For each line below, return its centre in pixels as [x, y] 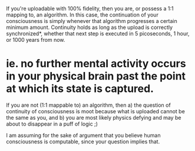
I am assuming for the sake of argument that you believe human [83, 135]
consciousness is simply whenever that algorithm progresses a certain [92, 21]
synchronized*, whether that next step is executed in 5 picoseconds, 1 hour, [98, 34]
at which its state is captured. [80, 89]
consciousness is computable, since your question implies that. [83, 142]
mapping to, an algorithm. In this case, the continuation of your [82, 15]
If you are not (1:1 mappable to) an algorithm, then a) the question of [88, 105]
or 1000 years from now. [36, 40]
